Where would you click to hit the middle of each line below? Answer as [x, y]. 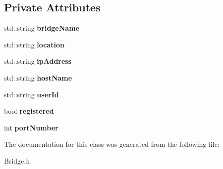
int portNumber [31, 127]
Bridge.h [17, 160]
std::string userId [31, 94]
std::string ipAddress [38, 61]
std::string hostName [38, 77]
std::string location [34, 44]
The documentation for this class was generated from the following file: [112, 144]
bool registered [29, 111]
